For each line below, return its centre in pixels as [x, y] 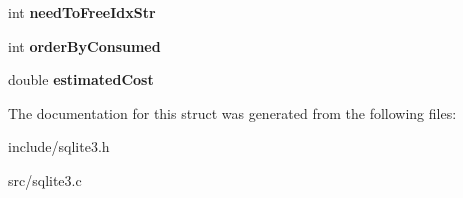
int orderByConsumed [84, 45]
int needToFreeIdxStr [82, 12]
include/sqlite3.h [59, 146]
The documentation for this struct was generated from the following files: [232, 112]
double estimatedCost [81, 79]
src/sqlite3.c [45, 179]
